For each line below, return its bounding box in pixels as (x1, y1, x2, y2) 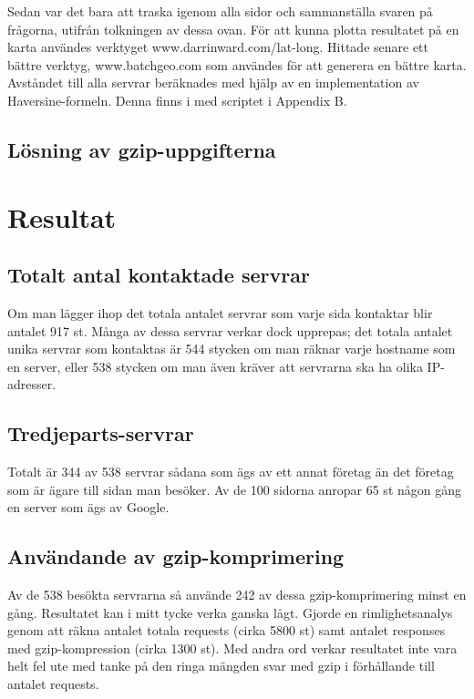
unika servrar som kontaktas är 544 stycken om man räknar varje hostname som (7, 339, 456, 358)
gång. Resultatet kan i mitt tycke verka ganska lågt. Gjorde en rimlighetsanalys (7, 602, 453, 622)
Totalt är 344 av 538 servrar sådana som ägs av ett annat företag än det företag (7, 462, 454, 481)
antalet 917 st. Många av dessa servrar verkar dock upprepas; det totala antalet (7, 321, 453, 340)
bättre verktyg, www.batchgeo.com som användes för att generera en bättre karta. (7, 55, 467, 74)
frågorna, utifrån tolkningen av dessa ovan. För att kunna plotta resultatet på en (7, 19, 459, 38)
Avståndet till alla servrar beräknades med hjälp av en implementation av (7, 73, 419, 92)
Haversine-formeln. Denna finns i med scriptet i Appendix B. (7, 90, 347, 109)
